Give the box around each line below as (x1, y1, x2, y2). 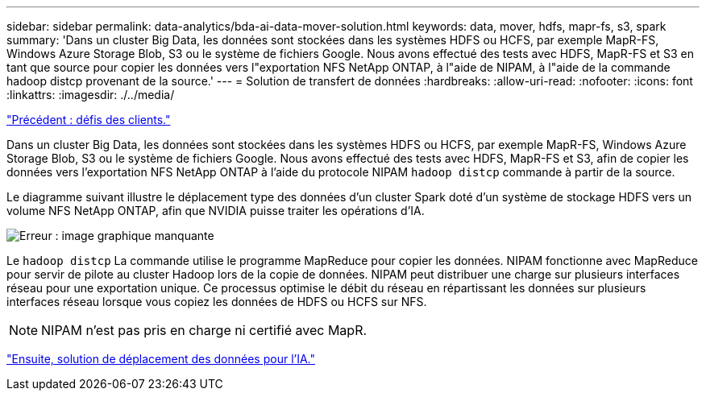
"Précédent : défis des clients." (6, 113, 171, 126)
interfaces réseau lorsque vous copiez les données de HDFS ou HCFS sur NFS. (6, 295, 427, 308)
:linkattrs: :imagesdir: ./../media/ (6, 88, 175, 101)
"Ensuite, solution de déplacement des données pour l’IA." (6, 352, 316, 366)
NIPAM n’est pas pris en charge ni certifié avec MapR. (41, 322, 368, 338)
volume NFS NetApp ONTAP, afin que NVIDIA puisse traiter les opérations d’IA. (6, 204, 425, 217)
